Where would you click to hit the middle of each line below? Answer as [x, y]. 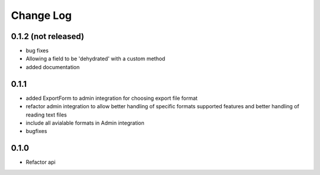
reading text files [47, 115]
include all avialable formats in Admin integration [85, 123]
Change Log [41, 15]
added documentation [53, 67]
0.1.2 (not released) [47, 36]
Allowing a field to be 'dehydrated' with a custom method [95, 59]
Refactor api [41, 162]
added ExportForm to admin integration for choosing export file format [112, 98]
